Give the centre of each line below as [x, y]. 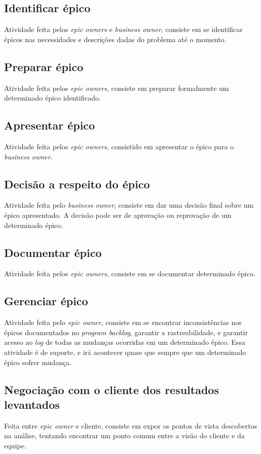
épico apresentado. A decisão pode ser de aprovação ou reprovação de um [118, 215]
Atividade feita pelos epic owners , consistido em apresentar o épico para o [119, 146]
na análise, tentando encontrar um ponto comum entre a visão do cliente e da [124, 435]
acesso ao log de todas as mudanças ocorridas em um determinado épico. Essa [125, 342]
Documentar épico [53, 252]
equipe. [15, 445]
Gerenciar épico [46, 301]
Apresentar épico [50, 125]
